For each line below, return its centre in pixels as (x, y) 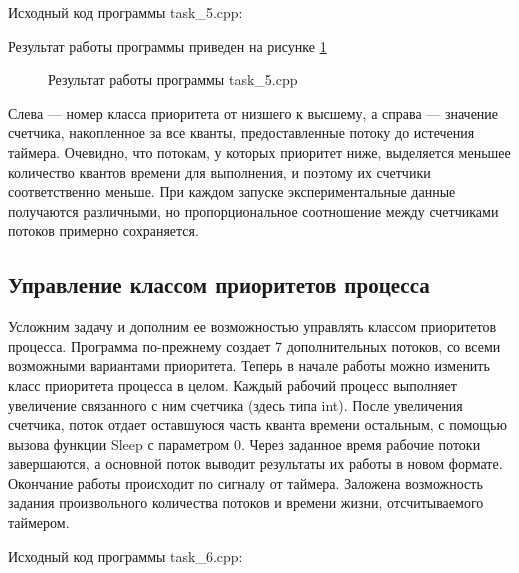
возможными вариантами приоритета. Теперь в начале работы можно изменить (249, 365)
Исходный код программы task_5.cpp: (125, 12)
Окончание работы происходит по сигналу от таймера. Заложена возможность (245, 482)
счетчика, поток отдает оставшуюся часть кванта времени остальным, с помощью (257, 424)
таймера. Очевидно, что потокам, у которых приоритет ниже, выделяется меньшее (259, 151)
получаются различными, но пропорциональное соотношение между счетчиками (253, 210)
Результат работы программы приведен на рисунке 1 (167, 45)
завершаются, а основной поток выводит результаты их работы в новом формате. (255, 463)
